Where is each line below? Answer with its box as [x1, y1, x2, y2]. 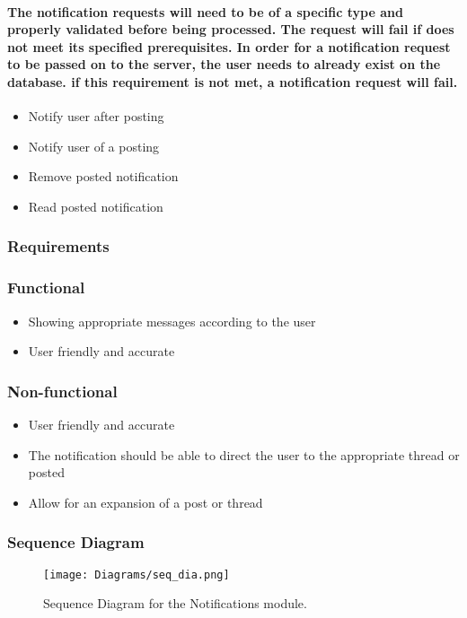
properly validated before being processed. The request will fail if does [7, 20, 454, 39]
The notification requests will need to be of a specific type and [7, 2, 403, 21]
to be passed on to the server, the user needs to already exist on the [7, 55, 441, 74]
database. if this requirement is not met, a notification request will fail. [7, 72, 458, 91]
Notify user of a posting [28, 136, 160, 155]
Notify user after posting [28, 107, 164, 126]
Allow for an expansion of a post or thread [28, 492, 263, 511]
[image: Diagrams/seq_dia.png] [43, 568, 230, 581]
